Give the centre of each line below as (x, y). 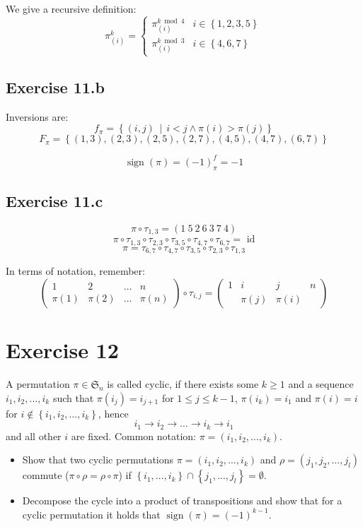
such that (73, 397)
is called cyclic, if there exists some (183, 384)
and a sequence (321, 384)
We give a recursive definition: (71, 8)
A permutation (38, 384)
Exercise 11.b (55, 87)
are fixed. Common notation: (134, 436)
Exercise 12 (62, 350)
